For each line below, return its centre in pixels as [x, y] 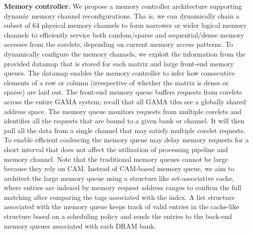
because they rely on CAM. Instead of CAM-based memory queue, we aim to [119, 168]
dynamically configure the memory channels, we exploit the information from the [125, 53]
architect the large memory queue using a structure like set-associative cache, [119, 178]
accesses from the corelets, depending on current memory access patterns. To [118, 44]
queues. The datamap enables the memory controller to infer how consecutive [119, 73]
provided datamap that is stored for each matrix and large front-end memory [119, 63]
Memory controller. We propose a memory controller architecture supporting [123, 6]
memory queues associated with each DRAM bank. [80, 225]
